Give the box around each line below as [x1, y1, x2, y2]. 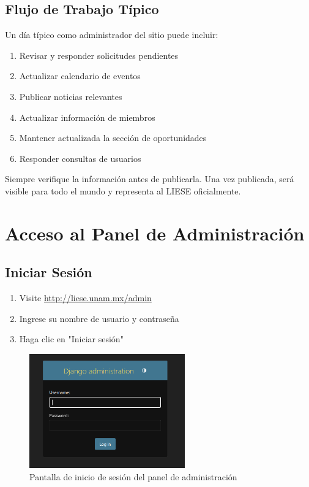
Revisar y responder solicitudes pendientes [19, 48, 179, 61]
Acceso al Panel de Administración [5, 220, 305, 245]
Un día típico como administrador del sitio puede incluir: [5, 28, 218, 41]
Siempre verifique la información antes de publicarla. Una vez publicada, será [5, 172, 294, 185]
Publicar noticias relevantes [19, 90, 122, 102]
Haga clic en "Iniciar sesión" [19, 332, 124, 345]
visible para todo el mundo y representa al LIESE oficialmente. [5, 184, 241, 197]
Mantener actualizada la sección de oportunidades [19, 131, 207, 144]
